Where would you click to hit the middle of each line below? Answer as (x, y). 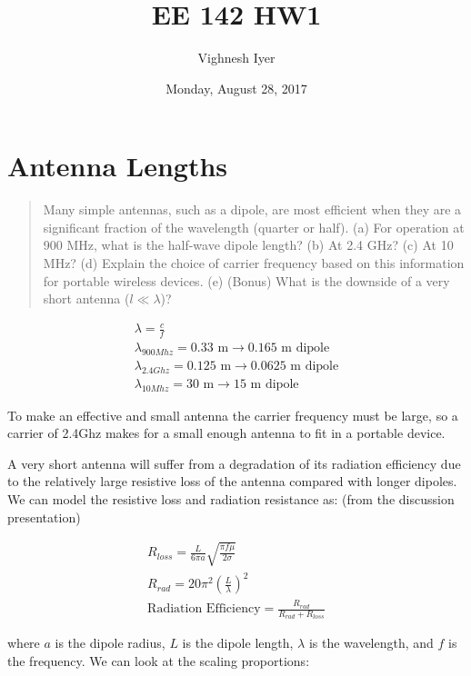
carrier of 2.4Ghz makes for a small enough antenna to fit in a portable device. (226, 433)
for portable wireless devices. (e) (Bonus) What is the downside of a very (246, 280)
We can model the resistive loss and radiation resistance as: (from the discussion (231, 499)
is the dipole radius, (110, 643)
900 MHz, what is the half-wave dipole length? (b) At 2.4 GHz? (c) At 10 (248, 245)
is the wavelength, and (371, 643)
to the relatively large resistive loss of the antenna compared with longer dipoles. (232, 481)
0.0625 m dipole (295, 367)
